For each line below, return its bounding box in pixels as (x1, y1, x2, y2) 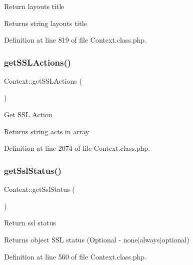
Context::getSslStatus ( (4, 184, 75, 194)
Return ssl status (4, 217, 56, 228)
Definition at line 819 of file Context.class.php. (4, 35, 147, 45)
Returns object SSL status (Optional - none (4, 234, 138, 244)
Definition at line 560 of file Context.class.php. (4, 251, 147, 261)
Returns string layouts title (4, 18, 87, 28)
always (139, 234, 160, 244)
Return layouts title (4, 1, 64, 11)
